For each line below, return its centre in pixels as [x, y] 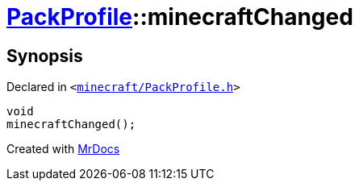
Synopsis [45, 56]
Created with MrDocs [63, 149]
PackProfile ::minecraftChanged [180, 17]
